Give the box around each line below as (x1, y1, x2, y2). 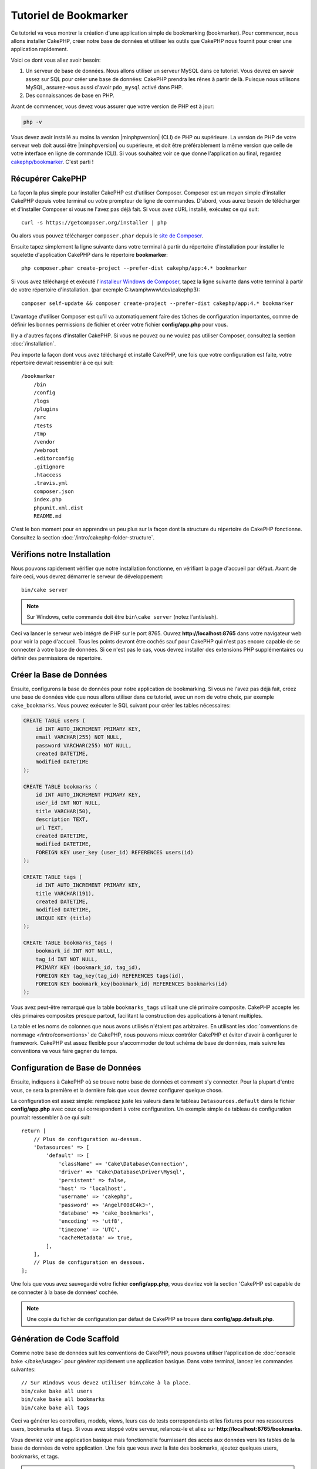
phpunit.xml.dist (33, 504, 83, 511)
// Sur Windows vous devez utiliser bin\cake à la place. (21, 1380, 192, 1386)
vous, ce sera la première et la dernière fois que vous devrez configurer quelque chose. (11, 1086, 223, 1094)
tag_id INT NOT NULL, (35, 955, 98, 962)
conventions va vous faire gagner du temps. (11, 1048, 117, 1055)
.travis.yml (33, 479, 68, 487)
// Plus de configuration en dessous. (33, 1259, 146, 1266)
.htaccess (33, 472, 62, 478)
